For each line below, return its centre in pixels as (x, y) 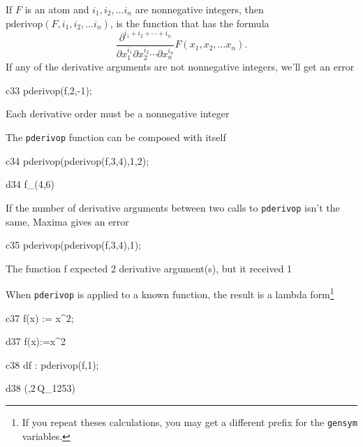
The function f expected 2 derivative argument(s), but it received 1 (149, 268)
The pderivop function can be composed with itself (116, 137)
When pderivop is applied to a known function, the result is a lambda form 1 (170, 293)
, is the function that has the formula (190, 23)
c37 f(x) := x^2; (40, 317)
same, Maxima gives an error (67, 221)
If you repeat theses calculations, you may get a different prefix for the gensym (190, 422)
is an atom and (57, 9)
